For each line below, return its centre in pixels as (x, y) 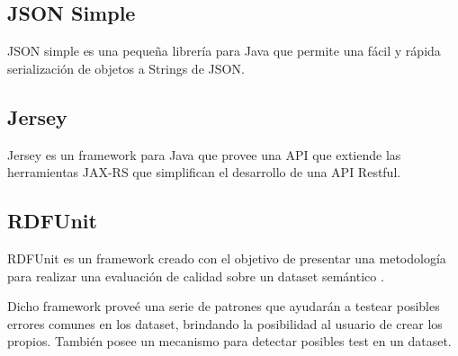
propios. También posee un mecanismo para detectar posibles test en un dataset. (229, 341)
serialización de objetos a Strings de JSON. (126, 68)
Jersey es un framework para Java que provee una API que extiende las (204, 154)
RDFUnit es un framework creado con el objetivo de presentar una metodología (227, 258)
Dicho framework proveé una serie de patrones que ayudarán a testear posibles (224, 306)
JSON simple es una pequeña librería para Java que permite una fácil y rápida (224, 51)
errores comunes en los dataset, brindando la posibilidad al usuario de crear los (225, 323)
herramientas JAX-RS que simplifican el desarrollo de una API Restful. (204, 172)
